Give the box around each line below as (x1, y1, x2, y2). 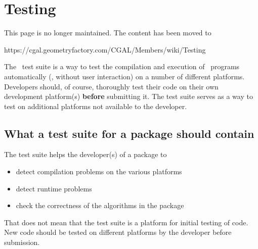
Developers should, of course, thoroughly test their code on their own (4, 81, 219, 91)
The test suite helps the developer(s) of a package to (4, 149, 167, 160)
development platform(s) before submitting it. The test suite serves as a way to (4, 91, 253, 102)
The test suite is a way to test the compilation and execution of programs (4, 61, 240, 72)
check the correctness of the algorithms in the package (16, 200, 184, 211)
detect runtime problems (16, 183, 92, 193)
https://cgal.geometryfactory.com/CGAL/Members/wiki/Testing (4, 44, 206, 55)
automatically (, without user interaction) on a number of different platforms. (4, 71, 245, 81)
